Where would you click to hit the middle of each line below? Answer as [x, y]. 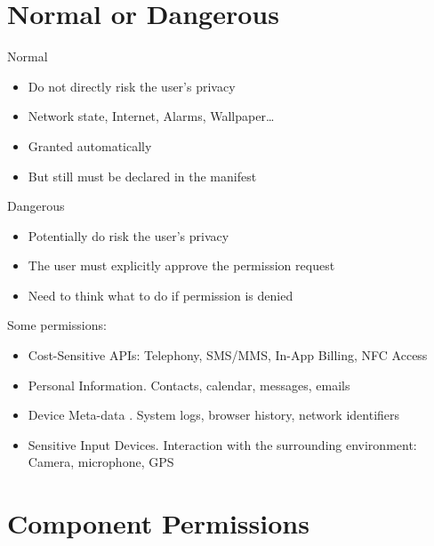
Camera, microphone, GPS [101, 462]
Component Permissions [158, 523]
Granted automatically [90, 145]
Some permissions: [57, 325]
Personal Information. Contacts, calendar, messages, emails [189, 385]
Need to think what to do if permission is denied [161, 295]
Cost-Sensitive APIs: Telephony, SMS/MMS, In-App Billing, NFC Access [228, 355]
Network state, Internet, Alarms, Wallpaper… [151, 116]
